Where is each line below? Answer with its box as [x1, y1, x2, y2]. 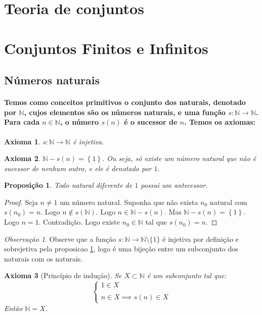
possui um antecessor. [141, 180, 208, 190]
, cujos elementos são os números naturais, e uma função [24, 107, 226, 117]
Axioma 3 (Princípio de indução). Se [4, 270, 122, 281]
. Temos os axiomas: [184, 117, 256, 127]
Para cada [4, 117, 39, 127]
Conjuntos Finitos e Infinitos [4, 37, 208, 58]
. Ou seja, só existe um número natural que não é [102, 153, 256, 164]
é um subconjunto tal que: [147, 270, 227, 281]
